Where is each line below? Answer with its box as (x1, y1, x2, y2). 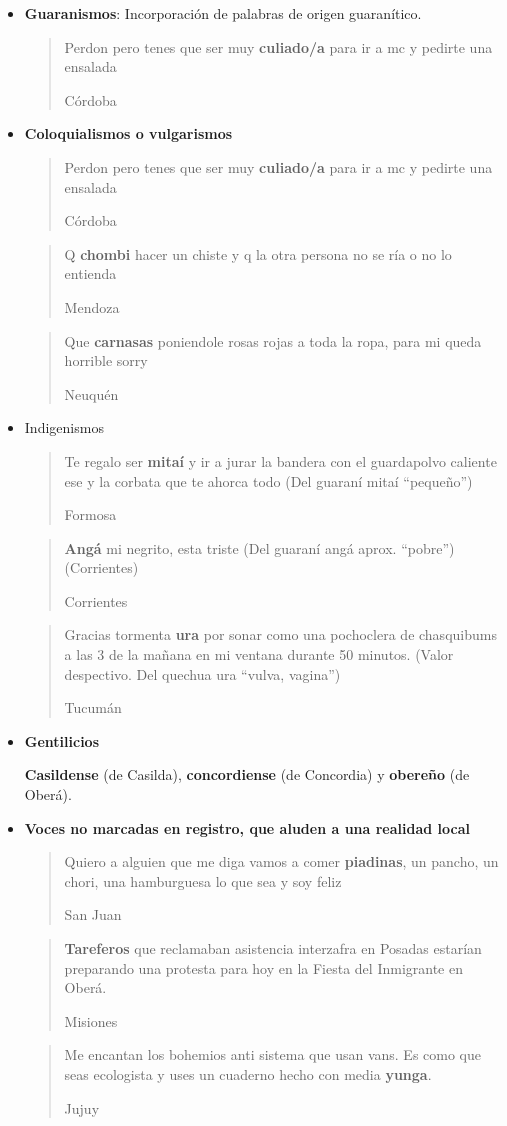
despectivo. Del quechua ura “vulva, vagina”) (64, 663, 341, 684)
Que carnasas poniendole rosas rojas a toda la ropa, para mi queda (64, 330, 482, 351)
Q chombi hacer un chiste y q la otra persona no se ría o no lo (64, 243, 452, 264)
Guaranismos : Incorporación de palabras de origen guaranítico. (24, 3, 422, 23)
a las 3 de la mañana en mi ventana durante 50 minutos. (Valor (64, 644, 454, 665)
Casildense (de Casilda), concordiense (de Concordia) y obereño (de (24, 764, 470, 785)
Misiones (64, 1010, 118, 1031)
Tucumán (64, 697, 122, 718)
